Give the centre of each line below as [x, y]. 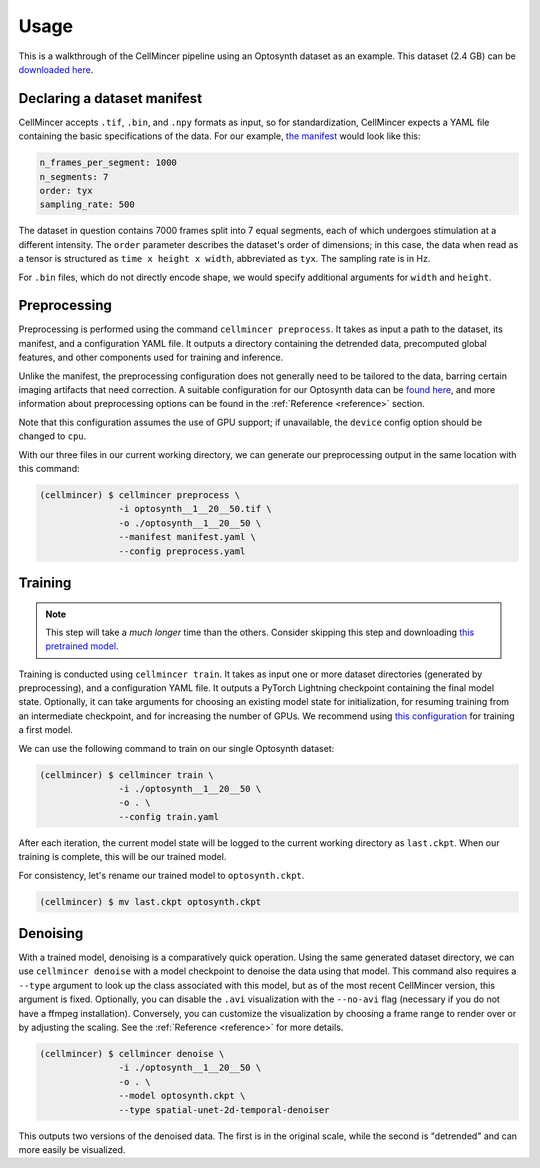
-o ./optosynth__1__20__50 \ [190, 523]
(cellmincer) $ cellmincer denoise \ [132, 1053]
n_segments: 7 [74, 176]
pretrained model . [82, 646]
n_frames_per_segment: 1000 [108, 163]
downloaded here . [56, 69]
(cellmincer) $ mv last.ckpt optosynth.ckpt [150, 901]
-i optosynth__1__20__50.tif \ [195, 509]
